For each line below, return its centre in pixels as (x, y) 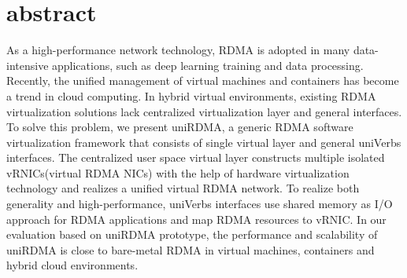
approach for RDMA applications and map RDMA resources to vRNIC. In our (196, 219)
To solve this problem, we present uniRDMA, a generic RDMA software (180, 127)
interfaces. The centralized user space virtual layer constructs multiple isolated (196, 157)
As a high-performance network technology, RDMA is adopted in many (178, 50)
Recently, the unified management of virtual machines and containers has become (203, 80)
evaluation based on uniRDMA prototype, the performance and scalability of (192, 234)
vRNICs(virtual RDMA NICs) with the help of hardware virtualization (178, 172)
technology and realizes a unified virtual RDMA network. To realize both (183, 188)
